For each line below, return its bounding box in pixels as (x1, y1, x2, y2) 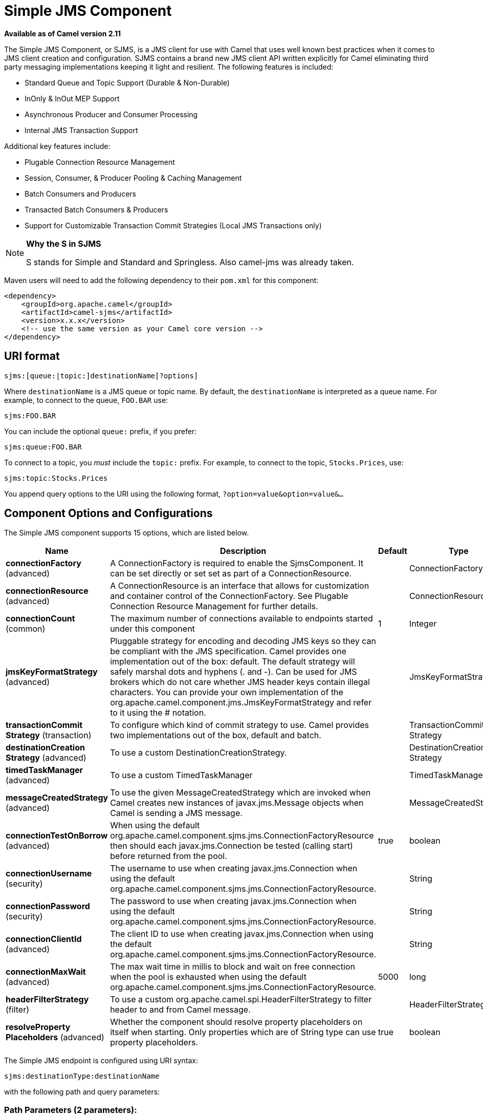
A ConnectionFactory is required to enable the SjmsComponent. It (110, 558, 364, 569)
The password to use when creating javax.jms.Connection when (110, 896, 357, 907)
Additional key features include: (4, 141, 111, 151)
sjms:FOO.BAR (4, 411, 56, 420)
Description (219, 546, 267, 556)
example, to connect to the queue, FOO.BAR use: (4, 395, 168, 404)
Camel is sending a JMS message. (110, 808, 243, 819)
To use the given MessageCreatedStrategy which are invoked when (110, 787, 371, 798)
